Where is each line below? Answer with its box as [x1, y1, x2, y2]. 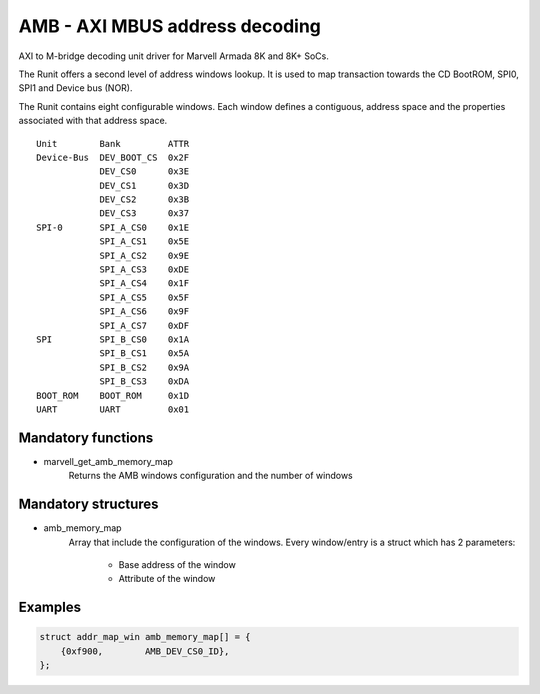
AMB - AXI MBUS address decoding [18, 15, 322, 37]
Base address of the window [118, 558, 237, 570]
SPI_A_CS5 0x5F [99, 291, 190, 303]
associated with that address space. [18, 115, 168, 127]
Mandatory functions [18, 429, 154, 446]
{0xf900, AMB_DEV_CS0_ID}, [60, 645, 230, 657]
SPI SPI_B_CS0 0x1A [36, 333, 190, 345]
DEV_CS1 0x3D [99, 180, 190, 191]
